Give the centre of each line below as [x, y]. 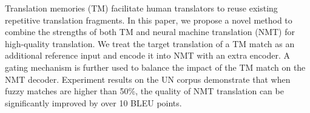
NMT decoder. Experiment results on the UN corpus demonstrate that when [148, 79]
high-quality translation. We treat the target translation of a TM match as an [150, 43]
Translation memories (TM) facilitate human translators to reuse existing [141, 8]
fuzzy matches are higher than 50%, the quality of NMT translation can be [144, 91]
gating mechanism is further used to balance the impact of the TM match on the [155, 67]
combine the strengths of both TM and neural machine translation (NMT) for [150, 32]
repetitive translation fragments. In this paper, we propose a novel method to [149, 20]
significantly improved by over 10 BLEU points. [93, 102]
